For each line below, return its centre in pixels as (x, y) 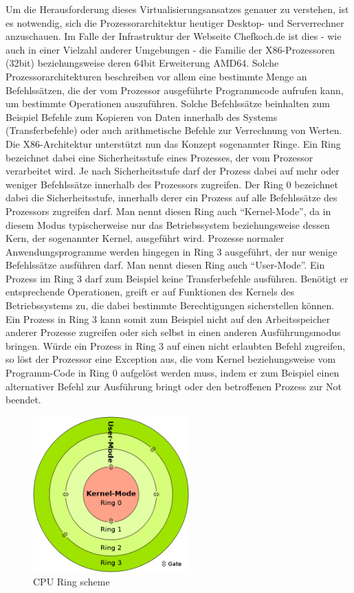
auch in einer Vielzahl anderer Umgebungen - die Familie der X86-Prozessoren (170, 49)
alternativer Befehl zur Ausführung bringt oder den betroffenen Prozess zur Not (174, 386)
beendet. (23, 400)
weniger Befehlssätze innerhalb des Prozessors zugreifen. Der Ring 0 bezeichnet (172, 184)
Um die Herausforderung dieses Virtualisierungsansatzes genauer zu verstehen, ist (177, 9)
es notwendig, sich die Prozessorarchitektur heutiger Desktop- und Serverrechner (175, 22)
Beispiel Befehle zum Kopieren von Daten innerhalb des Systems (142, 116)
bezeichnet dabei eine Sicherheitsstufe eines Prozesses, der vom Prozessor (159, 157)
